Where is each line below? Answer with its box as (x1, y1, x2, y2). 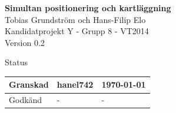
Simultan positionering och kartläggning (5, 2, 171, 14)
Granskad (9, 78, 49, 91)
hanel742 (57, 78, 94, 91)
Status (5, 56, 28, 68)
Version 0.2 (5, 36, 45, 48)
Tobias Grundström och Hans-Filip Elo (5, 13, 146, 25)
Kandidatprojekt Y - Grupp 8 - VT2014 (5, 25, 149, 37)
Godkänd (9, 94, 42, 106)
